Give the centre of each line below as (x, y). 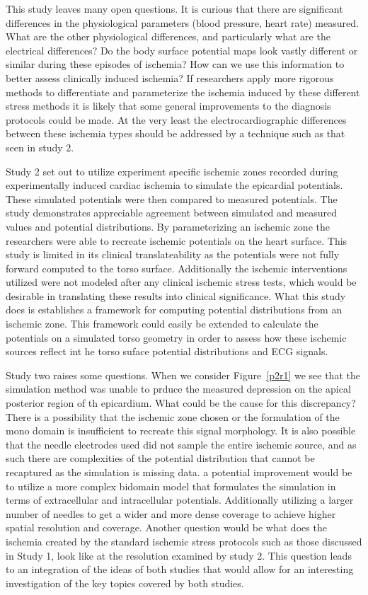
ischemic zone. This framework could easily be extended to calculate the (162, 324)
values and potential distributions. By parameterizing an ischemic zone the (168, 226)
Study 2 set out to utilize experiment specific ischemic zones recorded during (172, 171)
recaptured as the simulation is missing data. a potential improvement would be (179, 472)
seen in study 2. (40, 147)
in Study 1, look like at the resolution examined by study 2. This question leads (179, 555)
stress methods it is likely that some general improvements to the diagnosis (168, 106)
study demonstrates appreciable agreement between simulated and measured (171, 213)
